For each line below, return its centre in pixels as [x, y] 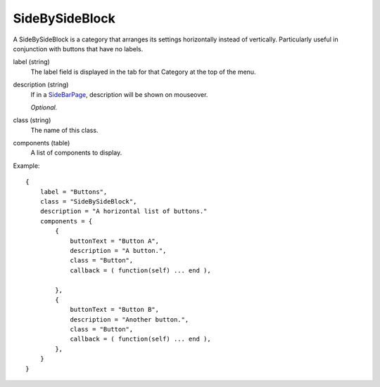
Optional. [44, 107]
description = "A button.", [118, 250]
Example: [26, 166]
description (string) [41, 85]
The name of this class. [64, 130]
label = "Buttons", [74, 192]
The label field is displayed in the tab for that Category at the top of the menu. [143, 72]
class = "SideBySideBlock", [88, 202]
